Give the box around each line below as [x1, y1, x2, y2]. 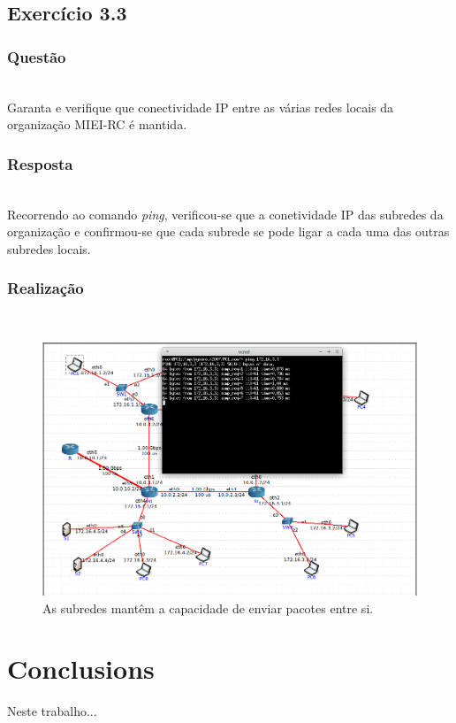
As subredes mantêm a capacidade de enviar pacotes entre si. [42, 598, 374, 617]
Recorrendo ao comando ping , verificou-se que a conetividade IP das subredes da [7, 204, 444, 223]
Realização [7, 277, 84, 299]
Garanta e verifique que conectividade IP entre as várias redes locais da [7, 97, 394, 116]
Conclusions [7, 650, 155, 687]
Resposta [7, 152, 73, 174]
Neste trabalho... [7, 702, 97, 720]
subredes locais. [7, 239, 91, 258]
